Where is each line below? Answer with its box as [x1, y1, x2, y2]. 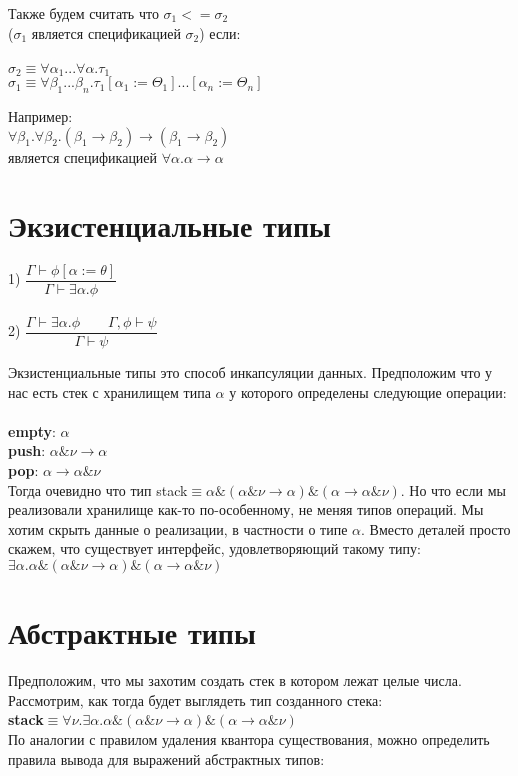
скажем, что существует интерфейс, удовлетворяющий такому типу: [8, 538, 421, 559]
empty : [8, 420, 56, 441]
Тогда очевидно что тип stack [8, 479, 188, 500]
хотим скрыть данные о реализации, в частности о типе [8, 518, 348, 539]
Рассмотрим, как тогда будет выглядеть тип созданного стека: [8, 689, 383, 710]
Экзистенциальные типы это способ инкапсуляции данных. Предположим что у [8, 362, 493, 383]
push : [8, 440, 46, 461]
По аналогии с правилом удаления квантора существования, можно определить [8, 728, 490, 749]
